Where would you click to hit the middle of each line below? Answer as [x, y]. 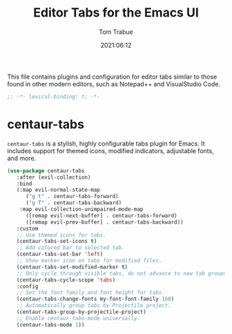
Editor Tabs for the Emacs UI [116, 13]
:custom [27, 228]
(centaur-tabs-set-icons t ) [57, 242]
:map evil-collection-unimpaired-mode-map [81, 209]
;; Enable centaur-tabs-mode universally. [78, 318]
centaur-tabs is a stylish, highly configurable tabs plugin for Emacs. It [106, 144]
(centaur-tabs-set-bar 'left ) [60, 254]
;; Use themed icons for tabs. [61, 235]
